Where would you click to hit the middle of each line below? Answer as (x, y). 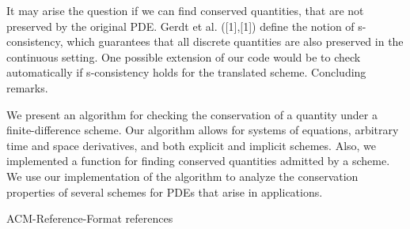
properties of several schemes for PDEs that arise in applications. (165, 191)
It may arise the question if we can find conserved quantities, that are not (185, 10)
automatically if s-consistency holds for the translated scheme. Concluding (186, 72)
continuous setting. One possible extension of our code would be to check (184, 56)
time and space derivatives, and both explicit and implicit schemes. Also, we (192, 145)
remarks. (27, 87)
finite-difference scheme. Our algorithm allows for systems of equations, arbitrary (203, 130)
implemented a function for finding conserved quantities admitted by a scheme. (198, 161)
